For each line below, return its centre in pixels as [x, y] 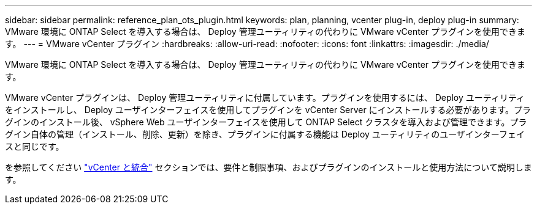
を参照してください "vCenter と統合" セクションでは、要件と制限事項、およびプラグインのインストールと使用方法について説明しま [268, 167]
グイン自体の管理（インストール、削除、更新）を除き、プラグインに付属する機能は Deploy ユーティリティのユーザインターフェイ [265, 134]
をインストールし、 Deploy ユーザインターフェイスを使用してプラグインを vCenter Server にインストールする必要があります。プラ [268, 110]
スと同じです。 [35, 146]
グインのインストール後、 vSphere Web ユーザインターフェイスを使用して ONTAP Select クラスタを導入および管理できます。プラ [266, 122]
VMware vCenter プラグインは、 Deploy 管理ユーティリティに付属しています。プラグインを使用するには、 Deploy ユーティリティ [265, 97]
